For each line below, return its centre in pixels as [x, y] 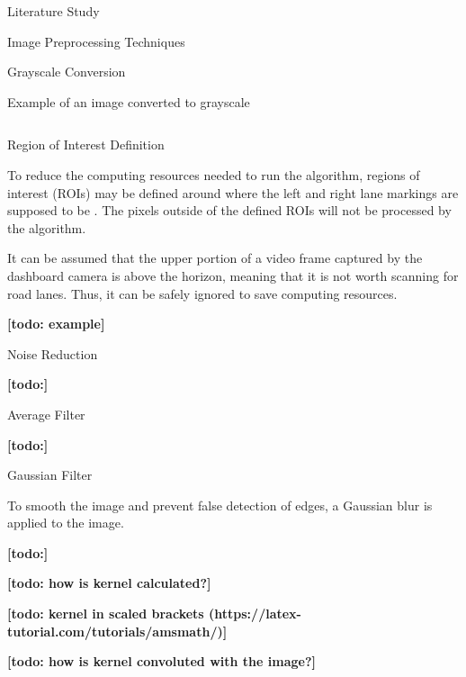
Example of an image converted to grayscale [129, 101]
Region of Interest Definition [86, 144]
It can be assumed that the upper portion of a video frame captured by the [215, 258]
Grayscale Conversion [67, 72]
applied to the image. [66, 523]
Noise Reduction [53, 353]
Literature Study [54, 11]
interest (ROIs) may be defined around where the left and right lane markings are [233, 192]
